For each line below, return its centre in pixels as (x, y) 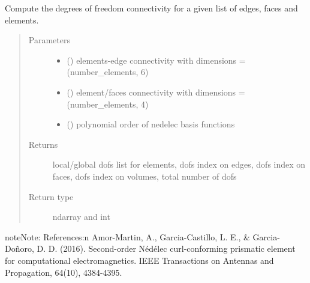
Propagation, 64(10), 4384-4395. (64, 272)
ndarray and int (81, 217)
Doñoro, (19, 248)
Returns (43, 144)
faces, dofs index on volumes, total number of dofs (145, 176)
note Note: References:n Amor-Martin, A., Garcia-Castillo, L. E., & (127, 236)
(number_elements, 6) (108, 72)
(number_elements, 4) (108, 104)
